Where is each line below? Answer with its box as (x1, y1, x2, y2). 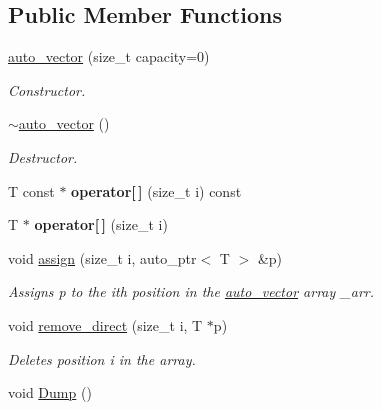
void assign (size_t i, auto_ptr (8, 247, 197, 268)
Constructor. (8, 79, 86, 100)
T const (8, 180, 55, 201)
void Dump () (8, 382, 92, 403)
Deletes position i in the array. (8, 348, 196, 369)
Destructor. (8, 146, 78, 167)
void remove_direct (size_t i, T (8, 314, 203, 335)
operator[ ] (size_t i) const (71, 180, 242, 201)
